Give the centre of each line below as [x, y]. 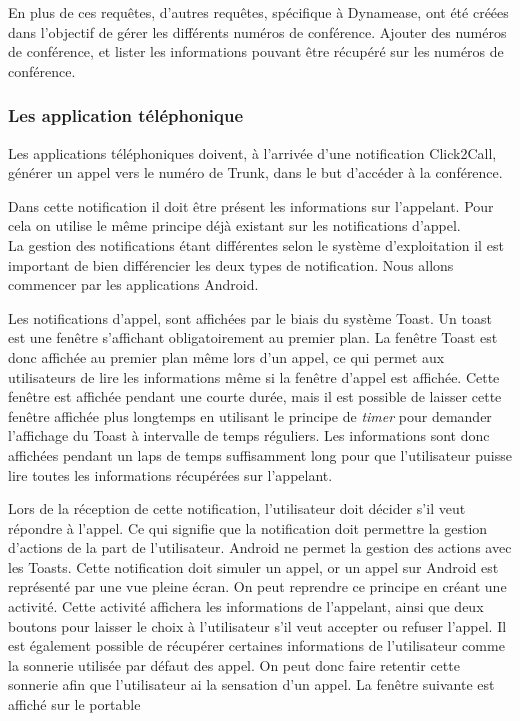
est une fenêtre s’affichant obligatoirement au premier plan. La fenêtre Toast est [253, 337]
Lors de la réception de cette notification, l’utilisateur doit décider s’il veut [237, 508]
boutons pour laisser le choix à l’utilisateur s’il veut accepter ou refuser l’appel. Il [257, 625]
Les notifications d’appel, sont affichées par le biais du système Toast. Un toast [250, 317]
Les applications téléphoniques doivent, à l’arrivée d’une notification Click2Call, [252, 152]
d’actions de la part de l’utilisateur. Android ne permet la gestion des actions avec [260, 547]
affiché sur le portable [74, 704]
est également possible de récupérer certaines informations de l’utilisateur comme [256, 645]
